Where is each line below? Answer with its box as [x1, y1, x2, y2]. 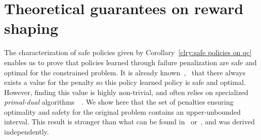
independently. [4, 126, 49, 137]
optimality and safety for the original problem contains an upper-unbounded [4, 106, 241, 117]
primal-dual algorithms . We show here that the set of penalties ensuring [4, 97, 234, 107]
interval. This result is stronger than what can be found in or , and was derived [4, 116, 255, 127]
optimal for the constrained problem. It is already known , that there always [4, 67, 246, 77]
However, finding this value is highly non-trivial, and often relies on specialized [4, 86, 248, 97]
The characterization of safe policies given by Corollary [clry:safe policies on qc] [4, 47, 252, 58]
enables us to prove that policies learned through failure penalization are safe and [4, 57, 257, 67]
